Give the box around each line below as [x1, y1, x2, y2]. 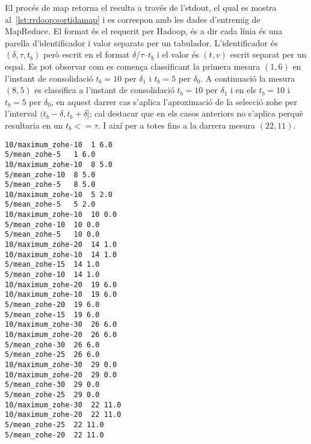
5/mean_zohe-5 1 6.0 [5, 150, 96, 159]
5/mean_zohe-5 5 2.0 [5, 200, 96, 209]
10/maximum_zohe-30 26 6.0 [5, 320, 117, 329]
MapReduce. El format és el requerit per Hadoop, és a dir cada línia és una [5, 25, 283, 37]
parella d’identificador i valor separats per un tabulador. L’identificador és [5, 36, 278, 49]
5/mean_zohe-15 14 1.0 [5, 260, 100, 269]
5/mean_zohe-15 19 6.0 [5, 310, 100, 319]
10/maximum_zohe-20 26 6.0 [5, 330, 117, 339]
